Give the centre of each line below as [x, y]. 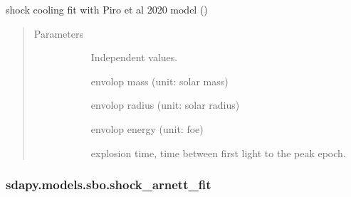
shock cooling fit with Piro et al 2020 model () [107, 9]
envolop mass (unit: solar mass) [159, 81]
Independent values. [134, 57]
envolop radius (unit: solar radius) [165, 105]
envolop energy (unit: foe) [147, 128]
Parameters [58, 33]
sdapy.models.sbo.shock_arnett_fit [109, 185]
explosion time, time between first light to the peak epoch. [218, 153]
